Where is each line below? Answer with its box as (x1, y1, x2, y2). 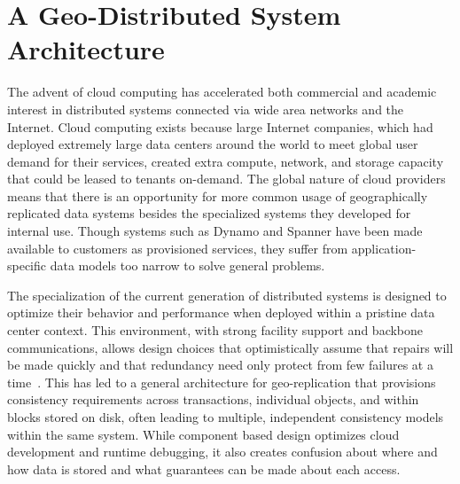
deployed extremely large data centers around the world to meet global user (7, 135, 418, 153)
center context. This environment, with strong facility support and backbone (7, 321, 424, 340)
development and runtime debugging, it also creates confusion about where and (7, 442, 438, 461)
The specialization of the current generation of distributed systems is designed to (7, 285, 447, 304)
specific (7, 256, 47, 275)
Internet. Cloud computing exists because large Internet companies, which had (7, 117, 433, 136)
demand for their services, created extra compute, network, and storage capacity (7, 152, 444, 170)
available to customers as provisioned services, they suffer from (7, 238, 348, 257)
